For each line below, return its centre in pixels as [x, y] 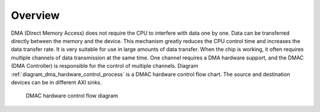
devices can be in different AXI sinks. [56, 82]
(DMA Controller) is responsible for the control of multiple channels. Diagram [105, 66]
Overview [35, 15]
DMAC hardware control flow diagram [72, 96]
